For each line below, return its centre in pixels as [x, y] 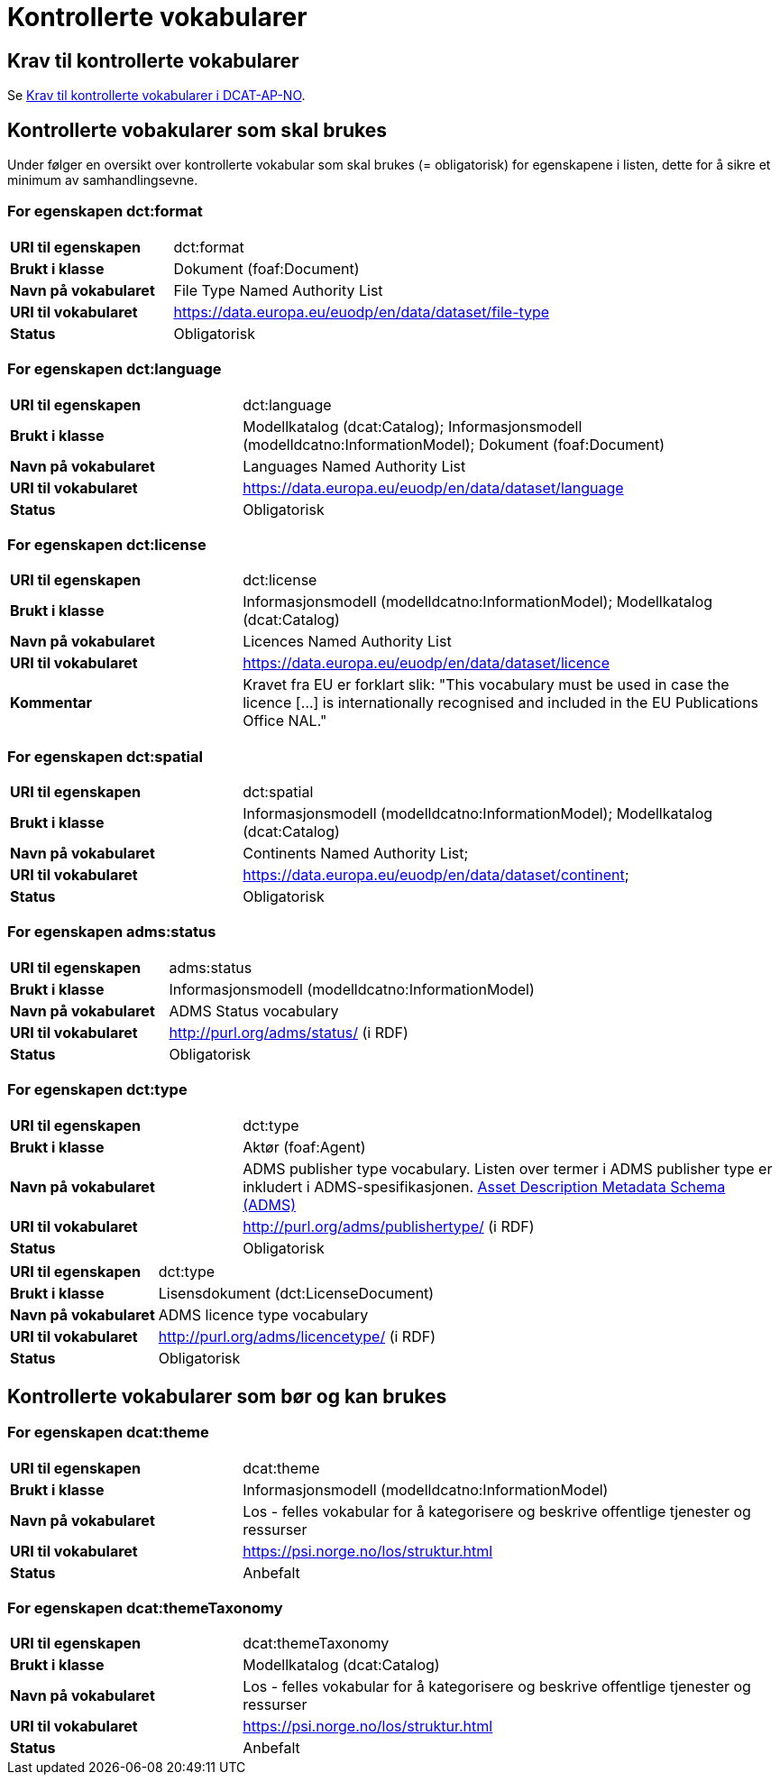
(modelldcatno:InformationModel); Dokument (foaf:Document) [454, 444]
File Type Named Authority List [278, 290]
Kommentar [51, 703]
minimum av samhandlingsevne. [103, 180]
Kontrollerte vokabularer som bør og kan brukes [227, 1396]
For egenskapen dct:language [115, 369]
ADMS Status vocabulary [254, 1010]
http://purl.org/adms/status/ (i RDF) [289, 1032]
